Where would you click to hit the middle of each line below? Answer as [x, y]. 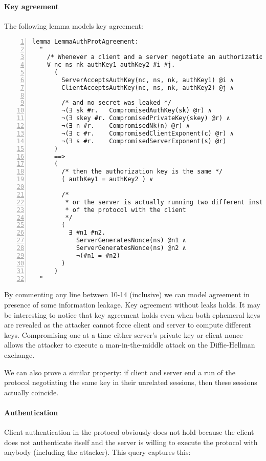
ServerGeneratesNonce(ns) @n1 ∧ [131, 241]
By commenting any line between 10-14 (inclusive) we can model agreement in [127, 294]
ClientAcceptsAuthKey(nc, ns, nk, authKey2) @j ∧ [148, 88]
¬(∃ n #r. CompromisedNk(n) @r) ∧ [126, 126]
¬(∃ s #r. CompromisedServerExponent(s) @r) [144, 141]
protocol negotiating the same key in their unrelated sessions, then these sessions [131, 382]
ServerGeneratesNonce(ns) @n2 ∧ [131, 248]
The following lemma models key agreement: [74, 25]
